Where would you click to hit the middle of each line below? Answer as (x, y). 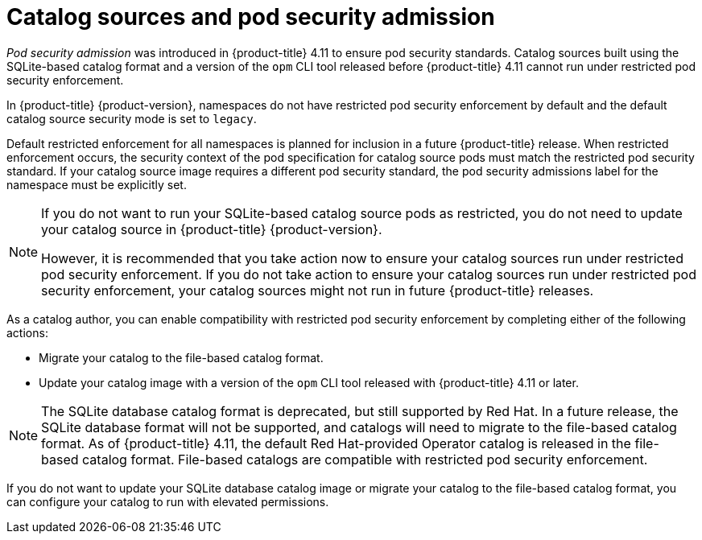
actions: (27, 332)
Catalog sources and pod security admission (251, 17)
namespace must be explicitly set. (97, 184)
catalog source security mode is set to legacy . (132, 118)
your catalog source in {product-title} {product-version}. (212, 229)
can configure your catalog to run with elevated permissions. (168, 501)
